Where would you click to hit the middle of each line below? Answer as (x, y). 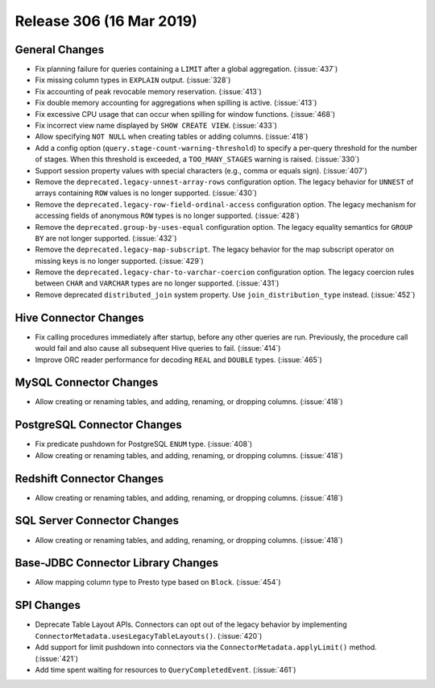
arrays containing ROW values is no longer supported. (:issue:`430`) (146, 193)
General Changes (60, 50)
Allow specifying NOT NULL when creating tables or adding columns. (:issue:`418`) (172, 136)
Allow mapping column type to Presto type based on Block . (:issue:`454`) (158, 582)
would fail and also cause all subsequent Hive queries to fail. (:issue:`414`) (158, 348)
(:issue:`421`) (57, 658)
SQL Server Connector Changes (97, 521)
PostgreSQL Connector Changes (99, 425)
